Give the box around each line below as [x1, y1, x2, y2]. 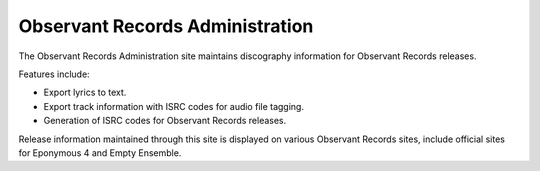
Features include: [18, 68, 90, 80]
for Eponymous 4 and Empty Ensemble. [18, 146, 182, 159]
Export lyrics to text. [43, 86, 127, 99]
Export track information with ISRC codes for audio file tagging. [43, 100, 305, 112]
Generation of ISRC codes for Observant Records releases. [43, 115, 287, 127]
